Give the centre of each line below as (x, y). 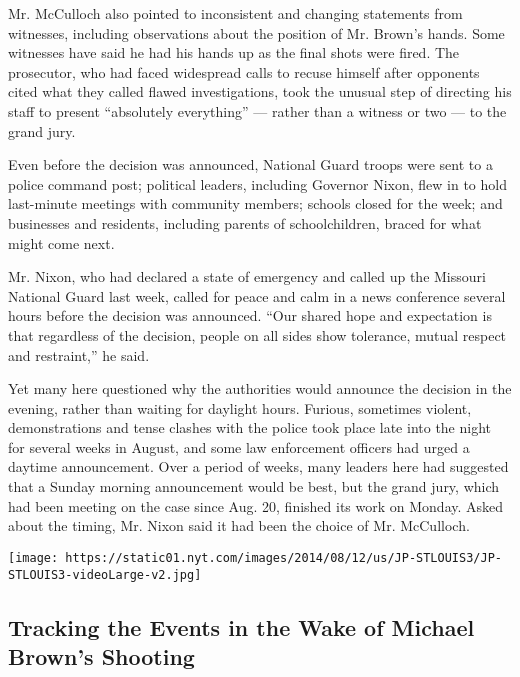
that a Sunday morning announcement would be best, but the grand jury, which (254, 486)
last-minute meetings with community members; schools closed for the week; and (255, 203)
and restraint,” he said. (79, 354)
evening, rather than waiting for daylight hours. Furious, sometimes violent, (240, 407)
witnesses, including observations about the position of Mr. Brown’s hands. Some (256, 32)
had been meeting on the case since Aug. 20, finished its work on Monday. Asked (256, 505)
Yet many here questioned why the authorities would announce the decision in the (260, 388)
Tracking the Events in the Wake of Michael (241, 626)
